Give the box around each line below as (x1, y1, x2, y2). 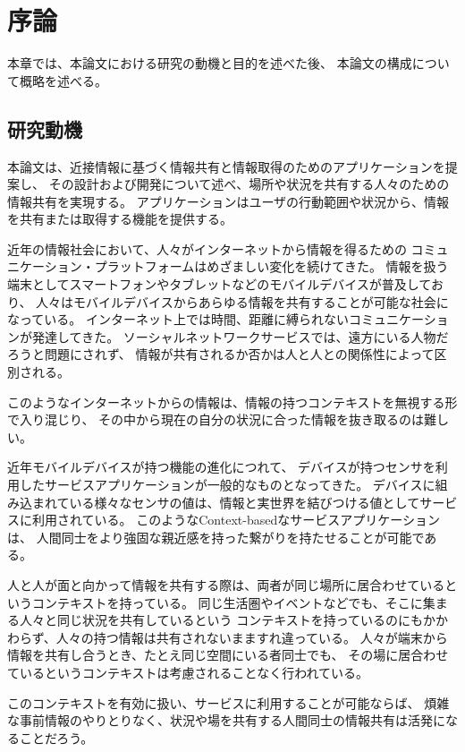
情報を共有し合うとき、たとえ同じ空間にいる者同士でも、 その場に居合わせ (7, 645, 449, 664)
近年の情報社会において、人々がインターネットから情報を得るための (7, 239, 407, 258)
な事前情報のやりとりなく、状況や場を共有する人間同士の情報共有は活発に (7, 711, 445, 730)
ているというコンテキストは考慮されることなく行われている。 (7, 662, 369, 681)
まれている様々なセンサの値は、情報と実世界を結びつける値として (31, 492, 420, 511)
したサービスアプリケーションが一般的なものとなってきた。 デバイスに (19, 475, 435, 494)
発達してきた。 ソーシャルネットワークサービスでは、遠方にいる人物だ (31, 327, 449, 346)
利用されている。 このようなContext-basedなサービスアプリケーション (31, 510, 440, 529)
